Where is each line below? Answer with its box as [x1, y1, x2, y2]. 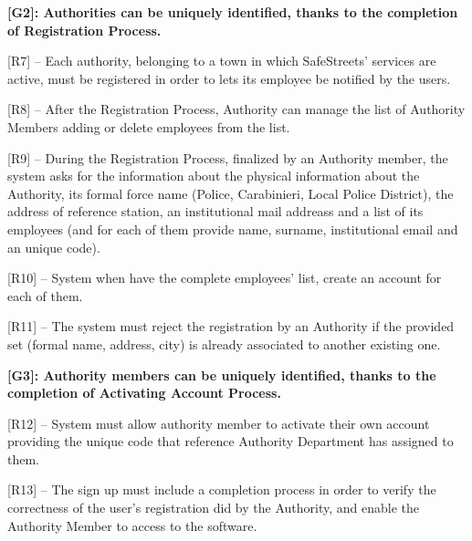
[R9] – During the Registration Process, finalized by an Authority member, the [7, 148, 448, 167]
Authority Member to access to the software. [7, 515, 257, 535]
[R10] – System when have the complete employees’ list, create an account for [7, 268, 442, 287]
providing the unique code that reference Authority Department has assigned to [7, 432, 454, 451]
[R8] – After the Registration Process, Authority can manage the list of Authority [7, 99, 466, 119]
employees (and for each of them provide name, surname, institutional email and [7, 219, 458, 238]
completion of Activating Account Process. [7, 383, 281, 402]
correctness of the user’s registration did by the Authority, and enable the [7, 498, 419, 517]
